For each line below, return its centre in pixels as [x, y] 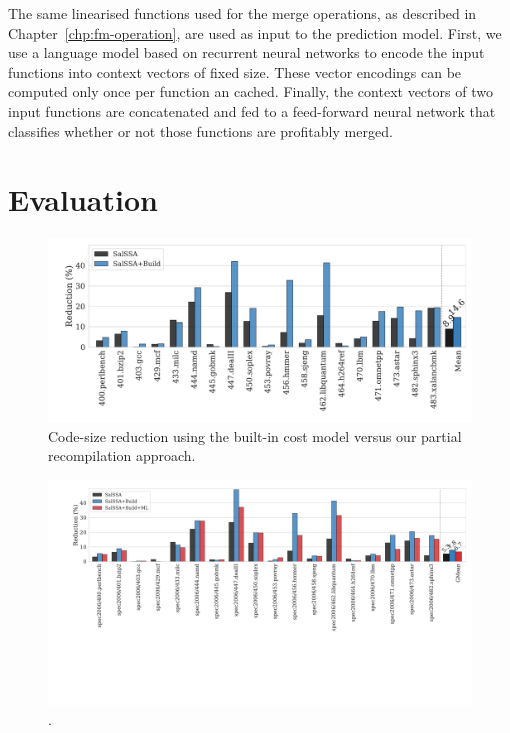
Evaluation [83, 199]
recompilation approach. [122, 455]
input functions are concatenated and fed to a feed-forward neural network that [252, 110]
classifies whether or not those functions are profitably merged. [200, 130]
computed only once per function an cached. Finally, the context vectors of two [250, 91]
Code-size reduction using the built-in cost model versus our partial [255, 435]
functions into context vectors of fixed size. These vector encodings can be [235, 71]
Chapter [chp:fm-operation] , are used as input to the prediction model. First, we [255, 32]
